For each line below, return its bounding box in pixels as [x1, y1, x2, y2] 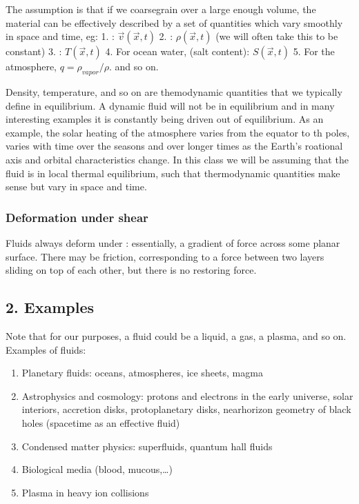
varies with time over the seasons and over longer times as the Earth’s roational [6, 139, 343, 153]
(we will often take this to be [215, 29, 338, 43]
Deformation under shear [6, 208, 148, 225]
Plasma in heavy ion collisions [21, 485, 149, 499]
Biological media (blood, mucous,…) [21, 462, 173, 476]
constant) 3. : [6, 44, 62, 59]
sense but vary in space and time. [6, 179, 147, 194]
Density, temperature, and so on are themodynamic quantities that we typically [6, 84, 342, 99]
